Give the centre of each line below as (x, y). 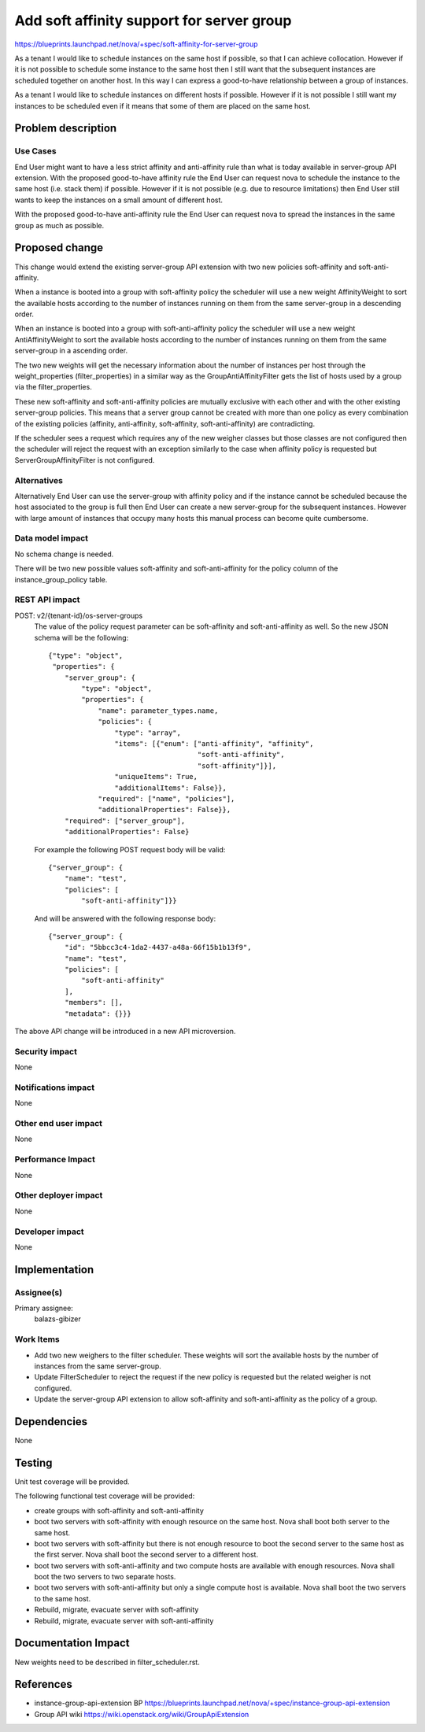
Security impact (46, 1051)
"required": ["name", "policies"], (166, 799)
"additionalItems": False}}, (171, 788)
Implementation (54, 1270)
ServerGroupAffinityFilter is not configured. (85, 460)
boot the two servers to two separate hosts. (105, 1577)
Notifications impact (54, 1088)
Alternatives (39, 480)
